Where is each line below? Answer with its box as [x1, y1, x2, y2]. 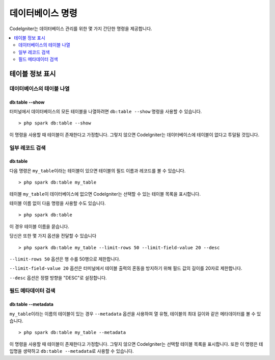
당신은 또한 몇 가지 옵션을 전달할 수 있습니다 [9, 233, 97, 239]
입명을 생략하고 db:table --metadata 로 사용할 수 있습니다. [9, 348, 134, 354]
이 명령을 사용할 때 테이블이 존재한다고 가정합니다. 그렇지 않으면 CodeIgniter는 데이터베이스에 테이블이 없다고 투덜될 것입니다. [9, 132, 260, 138]
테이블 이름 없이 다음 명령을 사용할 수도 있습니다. [9, 200, 106, 206]
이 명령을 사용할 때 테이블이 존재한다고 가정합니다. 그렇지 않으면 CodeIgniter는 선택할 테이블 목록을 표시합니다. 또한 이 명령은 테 [9, 341, 263, 347]
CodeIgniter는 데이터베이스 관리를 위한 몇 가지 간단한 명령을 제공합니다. [9, 25, 152, 32]
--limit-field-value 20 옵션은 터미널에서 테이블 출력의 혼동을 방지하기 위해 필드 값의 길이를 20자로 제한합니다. [9, 265, 242, 271]
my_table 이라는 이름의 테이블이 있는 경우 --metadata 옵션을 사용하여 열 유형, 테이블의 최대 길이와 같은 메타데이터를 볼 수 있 [9, 311, 261, 317]
